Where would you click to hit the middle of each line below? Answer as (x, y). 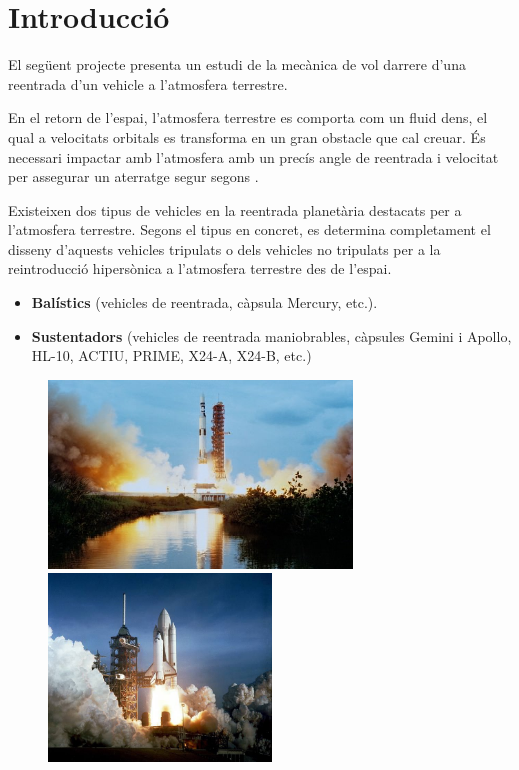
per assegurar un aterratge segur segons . (133, 176)
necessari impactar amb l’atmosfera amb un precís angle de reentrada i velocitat (253, 156)
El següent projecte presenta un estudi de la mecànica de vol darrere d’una (237, 64)
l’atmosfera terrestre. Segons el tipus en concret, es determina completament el (249, 229)
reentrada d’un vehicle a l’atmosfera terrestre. (148, 83)
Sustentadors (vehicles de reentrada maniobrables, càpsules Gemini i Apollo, (271, 335)
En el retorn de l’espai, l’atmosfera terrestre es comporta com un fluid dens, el (248, 117)
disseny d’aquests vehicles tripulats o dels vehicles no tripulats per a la (224, 248)
